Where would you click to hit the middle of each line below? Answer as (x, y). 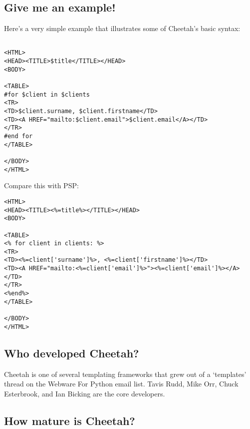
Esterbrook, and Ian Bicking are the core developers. (85, 393)
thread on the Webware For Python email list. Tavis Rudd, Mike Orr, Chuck (121, 384)
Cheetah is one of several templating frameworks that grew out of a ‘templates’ (125, 374)
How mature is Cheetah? (70, 420)
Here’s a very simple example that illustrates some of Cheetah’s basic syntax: (122, 28)
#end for (18, 136)
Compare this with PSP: (41, 185)
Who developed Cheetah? (72, 353)
